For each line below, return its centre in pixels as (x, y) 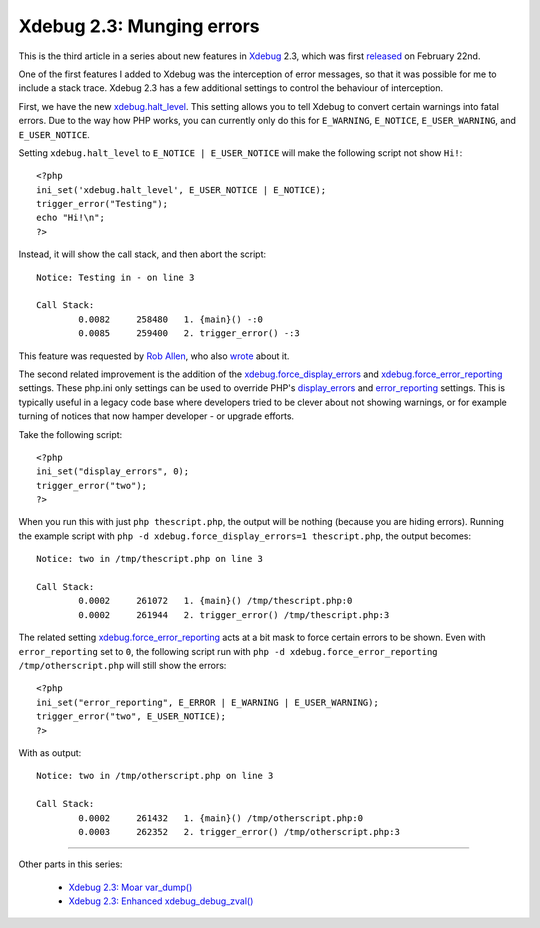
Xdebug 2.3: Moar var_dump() (130, 887)
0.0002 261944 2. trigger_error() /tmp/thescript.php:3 (234, 614)
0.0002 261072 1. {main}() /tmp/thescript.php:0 (215, 601)
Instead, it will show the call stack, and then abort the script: (142, 254)
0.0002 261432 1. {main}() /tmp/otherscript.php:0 (221, 818)
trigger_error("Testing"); (102, 204)
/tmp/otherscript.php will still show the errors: (122, 665)
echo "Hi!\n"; (70, 218)
